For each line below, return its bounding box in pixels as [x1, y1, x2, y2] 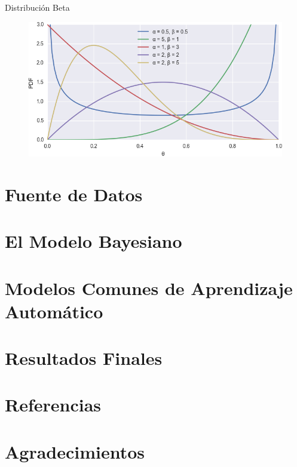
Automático [5, 299, 103, 323]
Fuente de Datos [5, 182, 143, 206]
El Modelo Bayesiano [5, 229, 182, 253]
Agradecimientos [5, 439, 145, 463]
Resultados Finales [5, 346, 163, 370]
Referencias [5, 392, 102, 417]
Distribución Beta [5, 1, 70, 13]
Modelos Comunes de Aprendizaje [5, 275, 293, 300]
